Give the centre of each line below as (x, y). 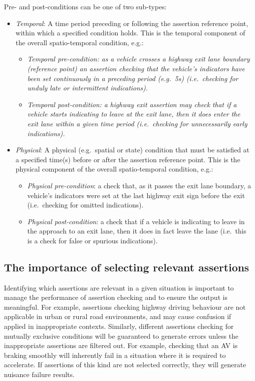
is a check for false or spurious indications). (93, 240)
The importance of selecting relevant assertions (127, 267)
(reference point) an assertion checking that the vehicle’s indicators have (136, 68)
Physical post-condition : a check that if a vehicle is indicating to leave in (136, 221)
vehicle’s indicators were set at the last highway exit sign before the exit (136, 195)
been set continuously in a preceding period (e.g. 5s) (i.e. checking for (133, 78)
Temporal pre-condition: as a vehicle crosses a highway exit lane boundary (139, 59)
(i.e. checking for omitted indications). (85, 205)
